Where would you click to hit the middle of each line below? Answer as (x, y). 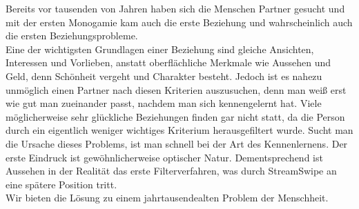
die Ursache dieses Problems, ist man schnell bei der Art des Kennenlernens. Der (177, 143)
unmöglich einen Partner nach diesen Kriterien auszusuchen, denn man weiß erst (176, 89)
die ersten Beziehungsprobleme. (72, 36)
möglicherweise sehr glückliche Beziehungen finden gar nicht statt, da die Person (175, 116)
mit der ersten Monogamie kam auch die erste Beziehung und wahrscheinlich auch (179, 22)
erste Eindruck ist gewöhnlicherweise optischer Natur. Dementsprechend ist (164, 157)
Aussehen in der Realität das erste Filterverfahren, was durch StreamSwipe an (171, 171)
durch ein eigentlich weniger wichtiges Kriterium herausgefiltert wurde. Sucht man (179, 130)
